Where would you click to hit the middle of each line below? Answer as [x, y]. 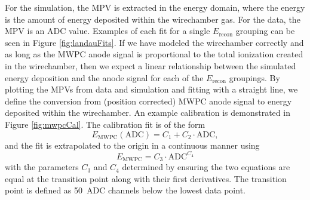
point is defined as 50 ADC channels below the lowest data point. [125, 190]
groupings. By [254, 77]
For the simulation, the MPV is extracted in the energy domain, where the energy [155, 7]
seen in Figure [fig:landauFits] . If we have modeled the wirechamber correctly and [154, 42]
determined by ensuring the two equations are [206, 167]
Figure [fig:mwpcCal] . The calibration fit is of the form [105, 124]
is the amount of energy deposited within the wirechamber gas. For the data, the [153, 19]
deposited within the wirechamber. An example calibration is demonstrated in [148, 113]
